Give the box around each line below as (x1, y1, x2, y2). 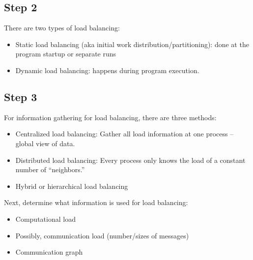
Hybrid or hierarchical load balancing (15, 181, 128, 191)
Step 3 (4, 89, 37, 104)
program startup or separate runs (15, 49, 116, 59)
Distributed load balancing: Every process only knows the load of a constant (15, 155, 246, 165)
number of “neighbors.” (15, 164, 85, 175)
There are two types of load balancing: (4, 23, 120, 33)
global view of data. (15, 138, 75, 148)
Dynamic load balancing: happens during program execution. (15, 65, 199, 75)
